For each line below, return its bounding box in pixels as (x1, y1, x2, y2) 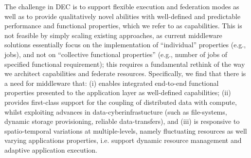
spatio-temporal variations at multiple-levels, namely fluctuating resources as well (4, 125, 247, 136)
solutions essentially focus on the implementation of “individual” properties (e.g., (4, 39, 246, 50)
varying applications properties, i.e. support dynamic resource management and (4, 135, 242, 145)
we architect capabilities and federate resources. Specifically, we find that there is (4, 68, 246, 79)
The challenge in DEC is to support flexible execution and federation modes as (4, 1, 239, 11)
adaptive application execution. (4, 144, 97, 155)
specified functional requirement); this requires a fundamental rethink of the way (4, 59, 245, 69)
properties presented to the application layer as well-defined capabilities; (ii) (4, 87, 231, 98)
